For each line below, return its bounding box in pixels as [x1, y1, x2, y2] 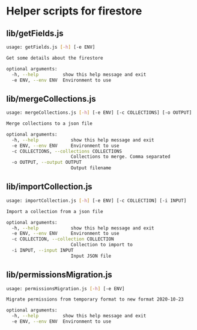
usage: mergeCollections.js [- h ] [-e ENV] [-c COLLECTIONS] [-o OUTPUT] [6, 110, 192, 116]
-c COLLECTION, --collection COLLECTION [11, 236, 114, 242]
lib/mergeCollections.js [6, 93, 96, 104]
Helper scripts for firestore [6, 4, 142, 18]
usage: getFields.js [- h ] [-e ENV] [6, 44, 95, 50]
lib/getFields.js [6, 28, 64, 39]
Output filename [70, 165, 112, 171]
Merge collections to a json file [6, 120, 93, 127]
